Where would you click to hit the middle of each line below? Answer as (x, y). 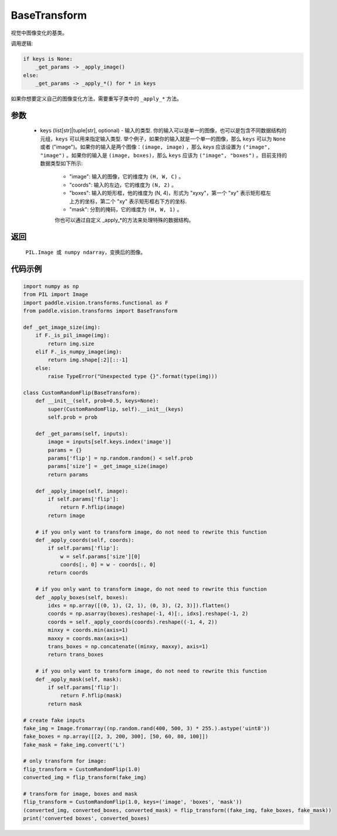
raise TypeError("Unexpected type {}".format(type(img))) (133, 376)
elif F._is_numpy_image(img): (79, 352)
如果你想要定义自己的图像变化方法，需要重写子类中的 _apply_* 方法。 (97, 99)
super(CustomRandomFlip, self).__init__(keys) (116, 409)
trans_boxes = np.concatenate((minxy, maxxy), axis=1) (128, 646)
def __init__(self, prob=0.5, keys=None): (97, 401)
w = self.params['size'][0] (100, 556)
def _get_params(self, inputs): (82, 434)
